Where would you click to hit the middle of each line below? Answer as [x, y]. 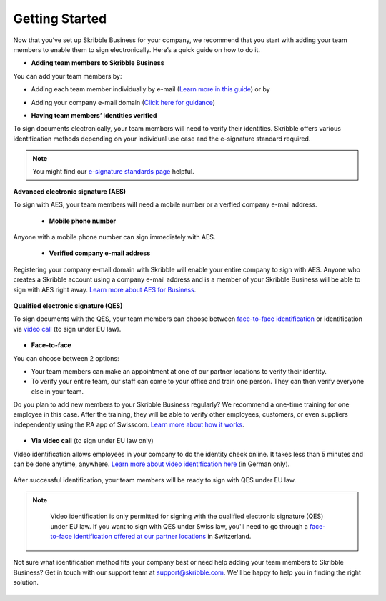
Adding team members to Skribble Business [98, 63]
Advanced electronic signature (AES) [70, 191]
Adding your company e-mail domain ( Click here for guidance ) [123, 102]
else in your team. [58, 391]
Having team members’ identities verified [94, 115]
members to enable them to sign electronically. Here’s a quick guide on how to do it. [137, 49]
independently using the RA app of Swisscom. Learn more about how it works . [129, 424]
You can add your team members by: [68, 76]
